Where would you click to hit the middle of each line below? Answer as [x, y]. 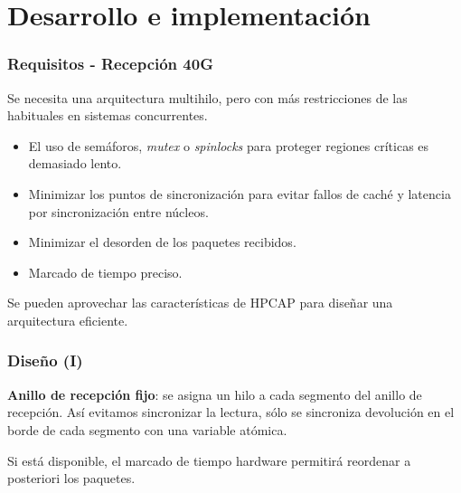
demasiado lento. [75, 163]
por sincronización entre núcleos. [118, 211]
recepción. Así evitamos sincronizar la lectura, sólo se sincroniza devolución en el [231, 412]
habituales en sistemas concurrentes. [108, 115]
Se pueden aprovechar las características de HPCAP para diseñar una [200, 303]
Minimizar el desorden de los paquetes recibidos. [162, 242]
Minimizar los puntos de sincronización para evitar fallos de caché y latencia [240, 193]
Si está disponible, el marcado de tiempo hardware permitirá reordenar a [209, 460]
